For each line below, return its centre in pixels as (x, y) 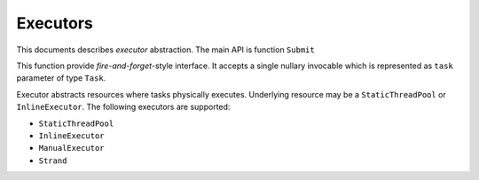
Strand (53, 160)
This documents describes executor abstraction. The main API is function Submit (165, 50)
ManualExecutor (72, 148)
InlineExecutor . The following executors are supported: (123, 107)
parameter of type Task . (61, 78)
